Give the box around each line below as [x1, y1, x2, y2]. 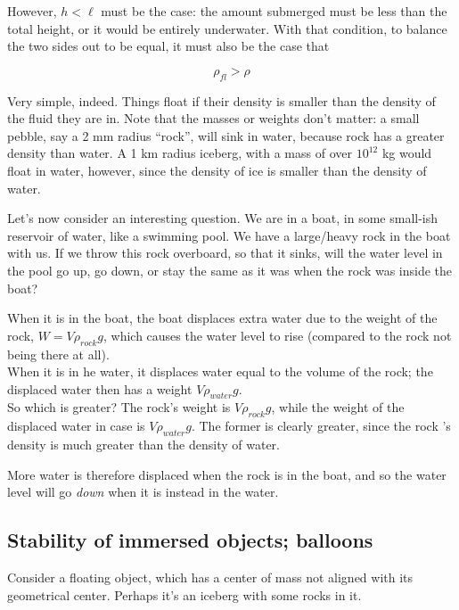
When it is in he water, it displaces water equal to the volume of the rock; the [7, 362, 433, 381]
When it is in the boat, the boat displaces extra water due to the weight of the [7, 309, 438, 327]
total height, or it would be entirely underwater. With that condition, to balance [7, 19, 447, 37]
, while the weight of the [271, 398, 405, 416]
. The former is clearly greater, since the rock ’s [191, 416, 451, 435]
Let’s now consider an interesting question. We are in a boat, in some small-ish [7, 209, 439, 227]
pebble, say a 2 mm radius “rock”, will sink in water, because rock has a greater [7, 126, 445, 144]
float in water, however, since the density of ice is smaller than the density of [7, 161, 427, 179]
